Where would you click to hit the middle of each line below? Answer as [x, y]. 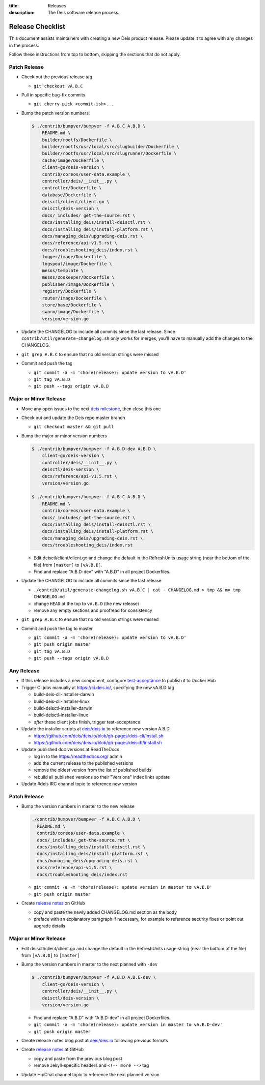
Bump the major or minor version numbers [64, 436]
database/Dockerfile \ [69, 195]
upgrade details [50, 926]
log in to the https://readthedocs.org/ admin [78, 756]
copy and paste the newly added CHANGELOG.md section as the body [105, 912]
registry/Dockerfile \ [69, 291]
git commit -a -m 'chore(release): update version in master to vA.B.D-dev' [128, 1025]
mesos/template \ [63, 270]
